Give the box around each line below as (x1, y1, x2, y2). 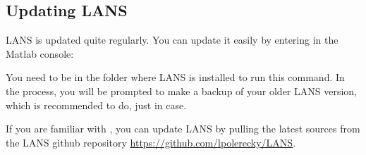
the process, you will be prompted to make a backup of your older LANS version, (6, 83, 358, 98)
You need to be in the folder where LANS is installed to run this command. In (6, 70, 345, 85)
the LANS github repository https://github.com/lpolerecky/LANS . (6, 135, 296, 149)
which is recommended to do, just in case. (6, 97, 187, 112)
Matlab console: (6, 46, 74, 61)
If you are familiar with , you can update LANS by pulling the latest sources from (6, 121, 360, 136)
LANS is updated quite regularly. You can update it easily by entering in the (6, 32, 338, 47)
